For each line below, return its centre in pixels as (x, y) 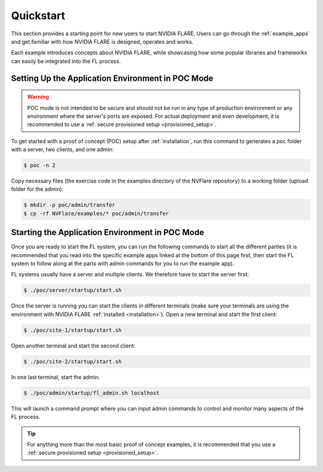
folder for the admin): (37, 189)
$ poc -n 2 (39, 165)
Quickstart (38, 16)
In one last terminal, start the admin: (55, 377)
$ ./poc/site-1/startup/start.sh (73, 330)
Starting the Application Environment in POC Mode (108, 232)
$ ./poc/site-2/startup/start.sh (73, 361)
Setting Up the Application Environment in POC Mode (112, 78)
